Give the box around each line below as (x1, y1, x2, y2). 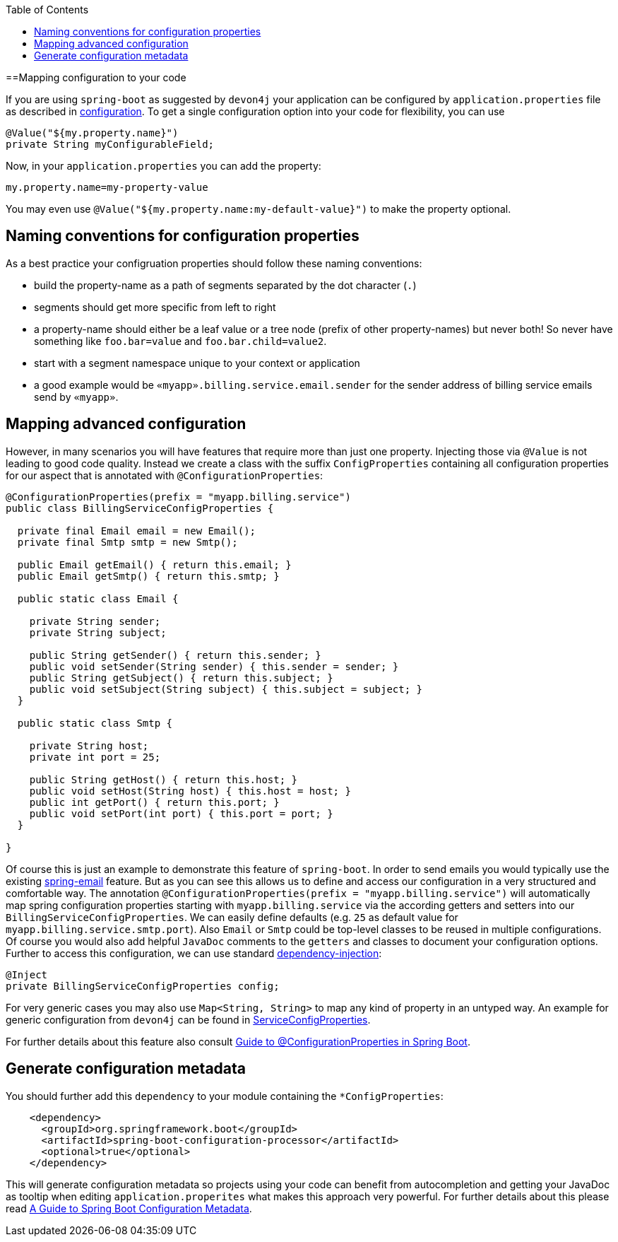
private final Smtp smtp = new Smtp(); (17, 536, 238, 548)
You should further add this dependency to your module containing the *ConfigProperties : (6, 1089, 444, 1102)
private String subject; (29, 626, 167, 638)
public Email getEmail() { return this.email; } (17, 558, 292, 570)
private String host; (29, 739, 149, 751)
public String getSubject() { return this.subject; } (29, 672, 333, 684)
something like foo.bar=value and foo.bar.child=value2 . (34, 334, 327, 347)
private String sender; (29, 615, 161, 627)
